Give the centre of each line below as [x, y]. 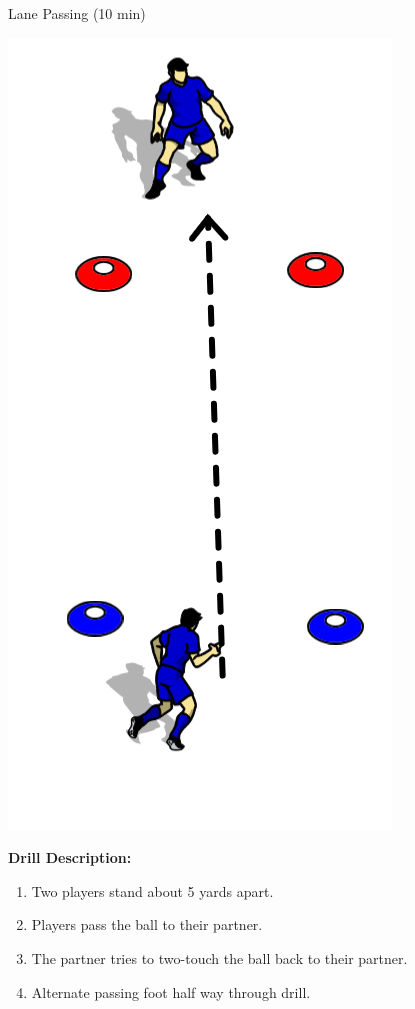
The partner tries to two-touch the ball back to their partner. [219, 957]
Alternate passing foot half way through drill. [171, 991]
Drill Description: [70, 857]
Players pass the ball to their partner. [147, 924]
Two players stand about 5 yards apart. [152, 890]
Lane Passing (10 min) [77, 13]
